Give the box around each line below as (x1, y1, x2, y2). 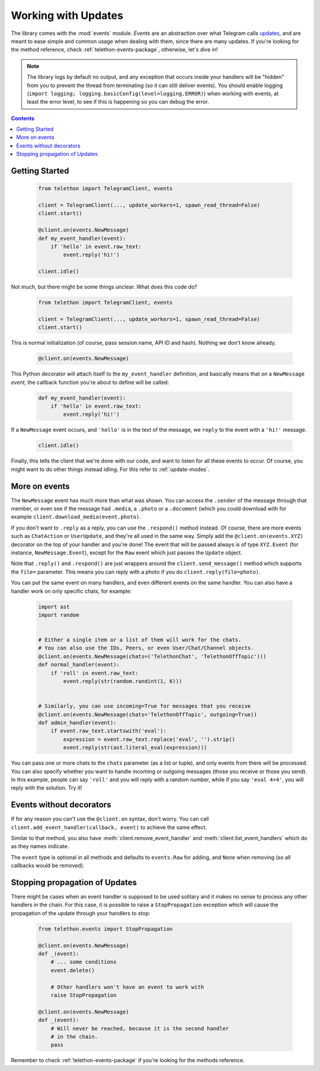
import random (38, 611, 79, 618)
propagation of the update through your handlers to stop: (11, 909, 151, 916)
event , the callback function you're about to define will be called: (11, 379, 169, 386)
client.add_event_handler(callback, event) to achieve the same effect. (11, 823, 207, 830)
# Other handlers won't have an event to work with (50, 983, 204, 990)
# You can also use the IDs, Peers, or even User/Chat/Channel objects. (38, 644, 254, 652)
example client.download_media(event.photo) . (11, 513, 142, 521)
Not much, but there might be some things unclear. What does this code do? (11, 283, 198, 290)
